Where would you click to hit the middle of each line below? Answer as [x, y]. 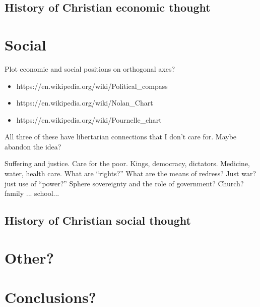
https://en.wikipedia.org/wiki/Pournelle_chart [89, 119]
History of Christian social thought [98, 220]
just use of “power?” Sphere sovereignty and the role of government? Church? [124, 183]
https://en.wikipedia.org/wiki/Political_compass [92, 86]
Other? [29, 257]
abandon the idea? [33, 146]
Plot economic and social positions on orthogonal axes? [90, 68]
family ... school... [32, 193]
